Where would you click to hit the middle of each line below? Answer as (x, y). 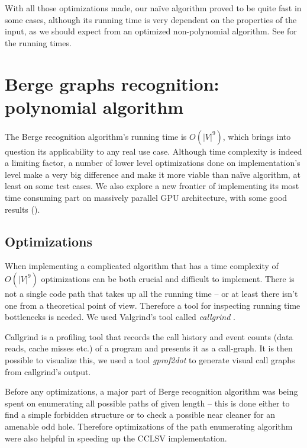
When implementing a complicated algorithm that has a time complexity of (142, 266)
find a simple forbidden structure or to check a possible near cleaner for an (140, 415)
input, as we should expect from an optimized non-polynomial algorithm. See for (151, 31)
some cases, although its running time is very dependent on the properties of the (151, 19)
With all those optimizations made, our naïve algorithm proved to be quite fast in (153, 8)
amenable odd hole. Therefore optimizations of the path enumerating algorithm (149, 426)
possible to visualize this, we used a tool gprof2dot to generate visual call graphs (150, 360)
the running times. (38, 42)
